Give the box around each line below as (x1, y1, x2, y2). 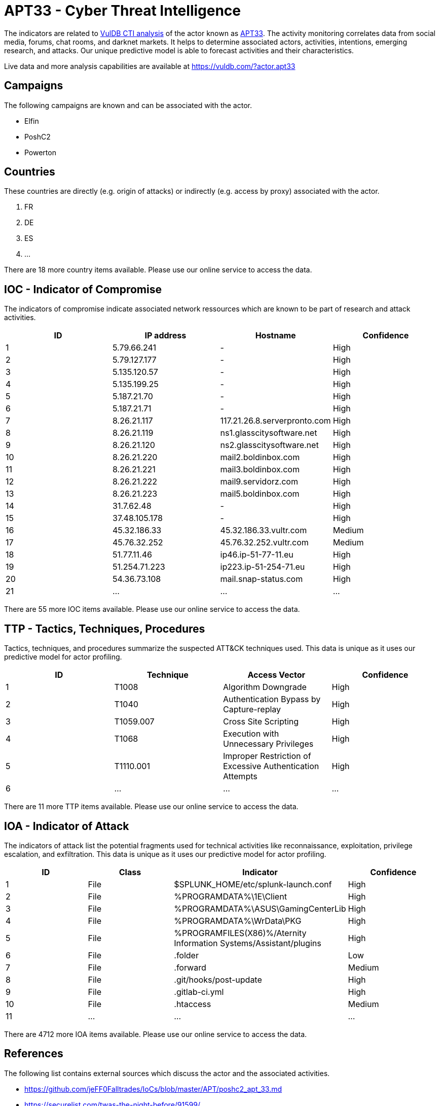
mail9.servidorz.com (220, 476, 298, 487)
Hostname (255, 330, 296, 341)
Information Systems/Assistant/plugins (174, 938, 321, 948)
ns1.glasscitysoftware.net (220, 428, 317, 438)
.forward (174, 962, 206, 973)
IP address (144, 330, 187, 341)
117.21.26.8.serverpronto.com (220, 416, 331, 426)
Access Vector (247, 670, 306, 680)
